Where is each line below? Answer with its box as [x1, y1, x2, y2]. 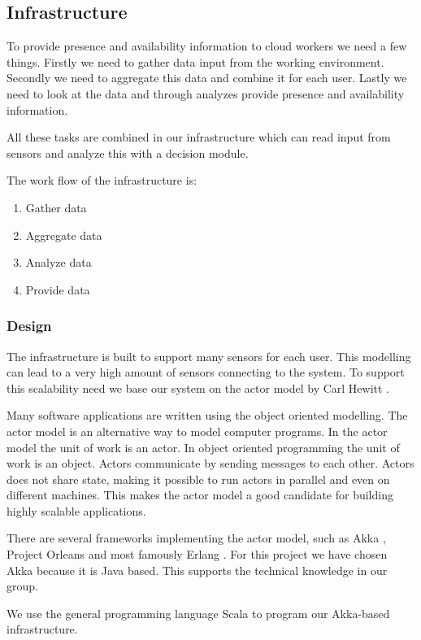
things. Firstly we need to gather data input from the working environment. [7, 53, 384, 70]
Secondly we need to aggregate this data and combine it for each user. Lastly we [7, 69, 407, 86]
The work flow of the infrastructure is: [7, 172, 197, 189]
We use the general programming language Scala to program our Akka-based [7, 604, 390, 621]
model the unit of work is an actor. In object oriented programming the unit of [7, 438, 400, 455]
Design [7, 316, 52, 336]
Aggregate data [25, 226, 102, 243]
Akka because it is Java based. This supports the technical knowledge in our [7, 561, 388, 578]
